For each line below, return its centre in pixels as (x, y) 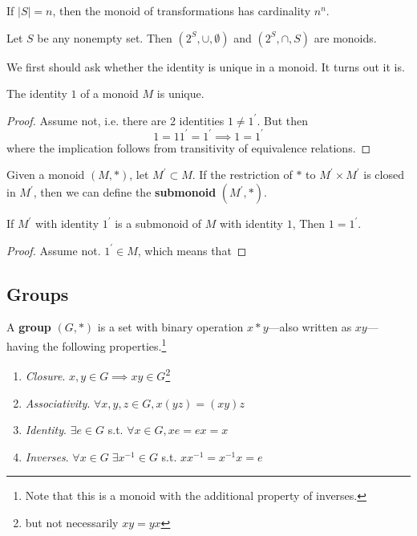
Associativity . (58, 402)
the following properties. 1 (105, 345)
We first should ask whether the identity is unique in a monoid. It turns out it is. (206, 66)
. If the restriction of (242, 175)
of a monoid (109, 93)
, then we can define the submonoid (125, 192)
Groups (38, 293)
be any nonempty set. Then (105, 37)
